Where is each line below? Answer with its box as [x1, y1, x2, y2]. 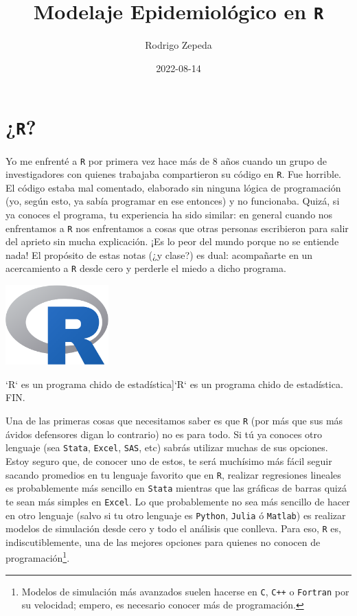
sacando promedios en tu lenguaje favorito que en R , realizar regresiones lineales [5, 467, 341, 481]
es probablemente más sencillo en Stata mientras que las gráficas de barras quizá [5, 481, 347, 495]
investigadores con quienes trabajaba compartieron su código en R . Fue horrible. [5, 167, 342, 181]
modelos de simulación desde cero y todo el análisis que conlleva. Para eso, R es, [5, 521, 341, 536]
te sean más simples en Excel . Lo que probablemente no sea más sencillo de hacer [5, 494, 350, 508]
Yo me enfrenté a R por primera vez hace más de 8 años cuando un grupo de [5, 153, 327, 168]
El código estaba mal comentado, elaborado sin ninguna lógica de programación [5, 180, 341, 194]
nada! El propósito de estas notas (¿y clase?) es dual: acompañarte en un [5, 247, 313, 262]
